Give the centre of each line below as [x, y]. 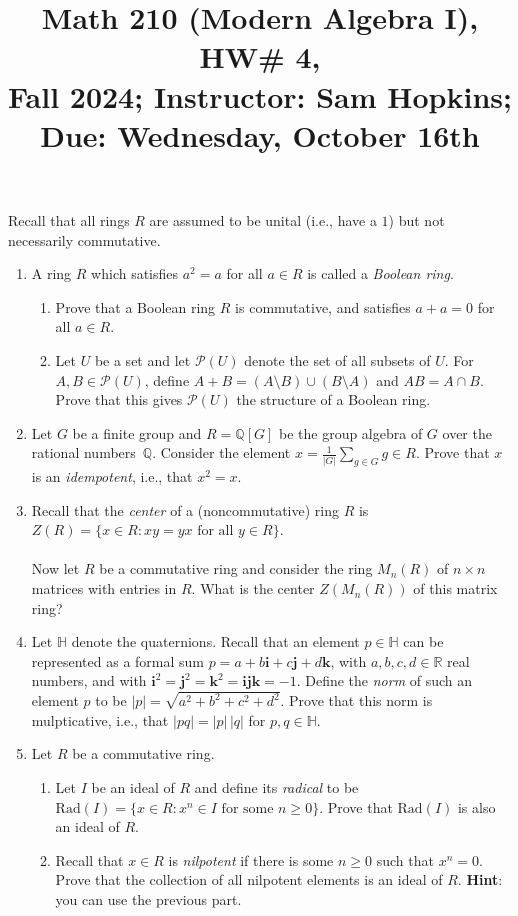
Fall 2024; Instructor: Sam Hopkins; [260, 95]
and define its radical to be [276, 787]
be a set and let [142, 359]
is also [476, 806]
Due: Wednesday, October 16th [260, 134]
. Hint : [480, 879]
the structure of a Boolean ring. [333, 399]
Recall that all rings [69, 219]
